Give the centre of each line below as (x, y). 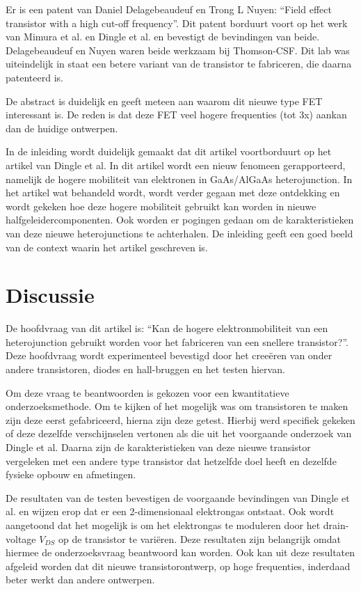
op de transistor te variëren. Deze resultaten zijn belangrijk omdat (199, 538)
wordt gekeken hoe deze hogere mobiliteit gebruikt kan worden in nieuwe (161, 206)
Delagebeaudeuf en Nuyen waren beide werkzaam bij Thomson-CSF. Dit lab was (178, 50)
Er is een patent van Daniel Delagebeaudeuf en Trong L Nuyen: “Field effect (169, 9)
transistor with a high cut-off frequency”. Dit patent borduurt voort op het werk (177, 23)
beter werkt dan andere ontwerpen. (80, 580)
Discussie (50, 295)
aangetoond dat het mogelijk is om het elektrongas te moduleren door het (163, 525)
